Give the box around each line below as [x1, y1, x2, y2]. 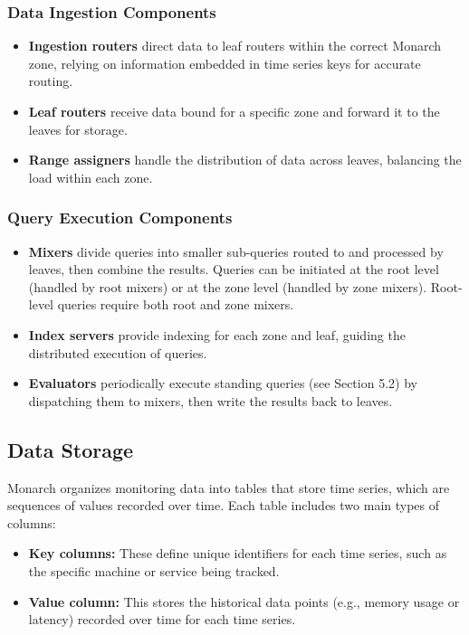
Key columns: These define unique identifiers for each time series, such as [28, 544, 447, 563]
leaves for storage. [28, 119, 128, 138]
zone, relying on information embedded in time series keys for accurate [28, 53, 421, 72]
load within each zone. [28, 167, 153, 186]
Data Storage [7, 435, 134, 463]
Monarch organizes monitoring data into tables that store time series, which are [7, 478, 450, 497]
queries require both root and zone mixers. [57, 295, 294, 314]
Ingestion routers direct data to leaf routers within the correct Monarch [28, 36, 442, 55]
